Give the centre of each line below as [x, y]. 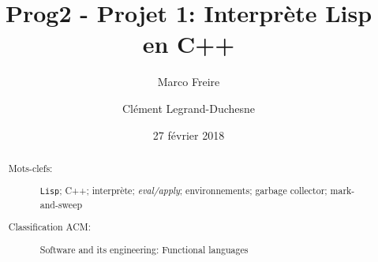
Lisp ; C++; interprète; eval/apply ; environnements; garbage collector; [183, 191]
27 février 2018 [189, 135]
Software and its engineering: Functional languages [144, 249]
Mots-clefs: [30, 168]
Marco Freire [189, 82]
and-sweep [61, 204]
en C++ [189, 44]
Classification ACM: [49, 227]
